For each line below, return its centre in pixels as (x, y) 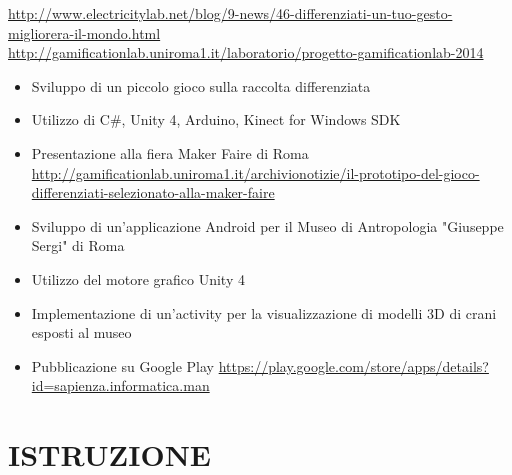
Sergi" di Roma (78, 245)
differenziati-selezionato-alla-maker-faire (153, 192)
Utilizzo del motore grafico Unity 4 (138, 278)
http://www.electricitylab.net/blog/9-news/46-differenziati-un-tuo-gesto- (230, 13)
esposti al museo (81, 332)
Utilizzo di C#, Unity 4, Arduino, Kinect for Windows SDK (216, 119)
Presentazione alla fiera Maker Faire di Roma (170, 152)
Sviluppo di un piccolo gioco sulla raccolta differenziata (201, 85)
